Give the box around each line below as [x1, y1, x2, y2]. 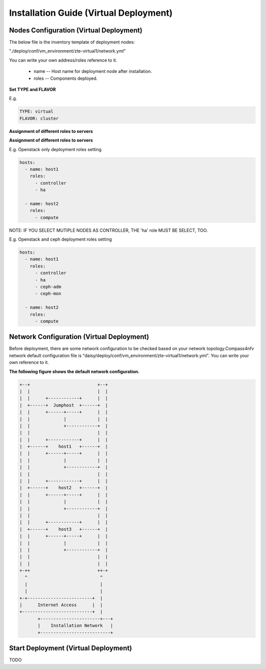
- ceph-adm [35, 284, 62, 289]
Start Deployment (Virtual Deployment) [9, 644, 133, 652]
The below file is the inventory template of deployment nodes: [9, 39, 135, 45]
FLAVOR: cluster [19, 116, 59, 121]
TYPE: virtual [19, 109, 54, 114]
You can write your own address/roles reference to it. [9, 57, 118, 63]
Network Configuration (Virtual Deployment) [9, 333, 149, 341]
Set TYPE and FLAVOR [9, 87, 56, 93]
